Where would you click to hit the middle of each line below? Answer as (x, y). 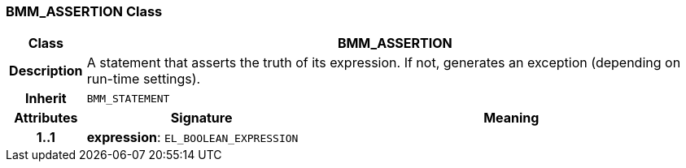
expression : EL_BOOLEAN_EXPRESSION (192, 138)
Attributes (46, 118)
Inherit (46, 99)
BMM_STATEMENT (128, 98)
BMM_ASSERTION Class (84, 11)
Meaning (511, 118)
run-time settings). (144, 79)
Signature (201, 118)
